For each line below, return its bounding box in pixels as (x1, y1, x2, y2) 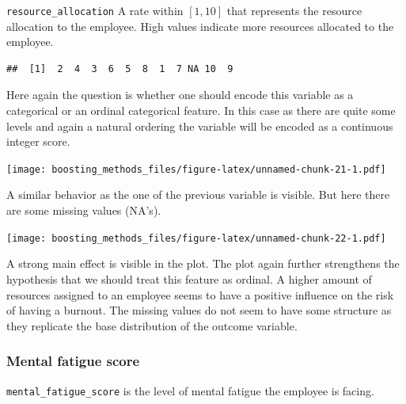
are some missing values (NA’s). (6, 202, 161, 219)
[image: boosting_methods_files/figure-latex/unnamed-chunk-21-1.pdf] (6, 163, 386, 175)
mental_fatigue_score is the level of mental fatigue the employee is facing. (6, 382, 374, 398)
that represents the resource (226, 2, 362, 18)
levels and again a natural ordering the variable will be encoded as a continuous (6, 117, 393, 134)
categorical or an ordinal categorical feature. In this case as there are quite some (6, 102, 396, 119)
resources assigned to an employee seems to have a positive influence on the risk (6, 286, 394, 303)
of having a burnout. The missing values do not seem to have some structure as (6, 302, 392, 318)
